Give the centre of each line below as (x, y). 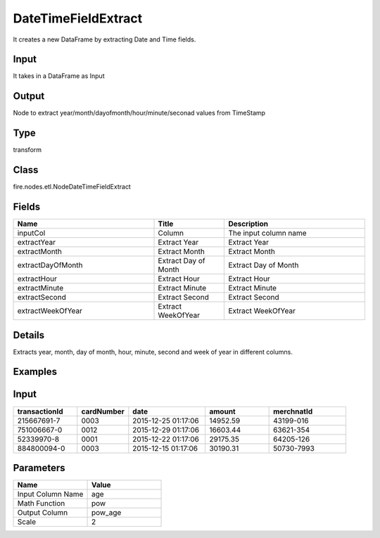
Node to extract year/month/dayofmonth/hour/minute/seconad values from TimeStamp (139, 113)
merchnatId (293, 411)
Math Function (41, 504)
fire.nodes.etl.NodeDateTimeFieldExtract (72, 187)
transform (27, 150)
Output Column (43, 513)
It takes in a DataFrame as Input (59, 76)
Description (248, 224)
